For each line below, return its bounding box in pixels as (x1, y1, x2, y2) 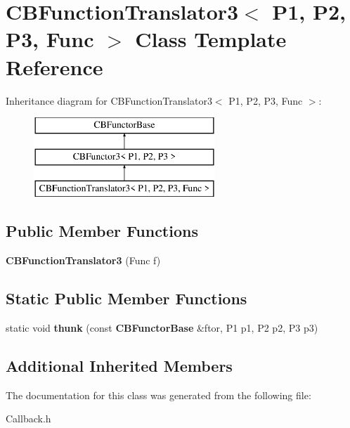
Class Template (135, 25, 287, 53)
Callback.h (6, 411, 51, 426)
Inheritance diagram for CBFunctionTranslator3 (6, 93, 212, 108)
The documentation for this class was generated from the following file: (6, 387, 311, 402)
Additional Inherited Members (6, 355, 233, 377)
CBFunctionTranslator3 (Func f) (6, 253, 161, 268)
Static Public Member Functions (6, 287, 247, 309)
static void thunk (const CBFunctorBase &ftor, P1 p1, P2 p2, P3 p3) (6, 320, 318, 335)
